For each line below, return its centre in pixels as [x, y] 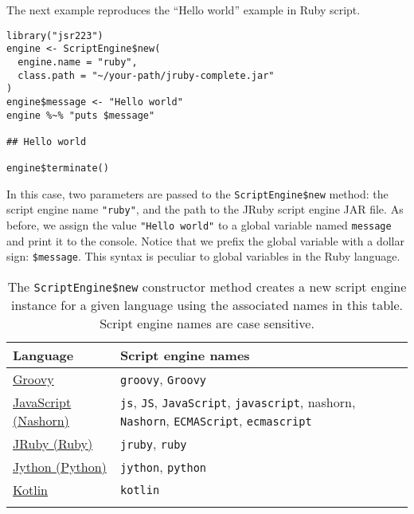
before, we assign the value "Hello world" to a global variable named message [199, 225]
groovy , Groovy [164, 379]
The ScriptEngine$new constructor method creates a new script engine [207, 287]
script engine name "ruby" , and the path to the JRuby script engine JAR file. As [205, 209]
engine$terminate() [58, 169]
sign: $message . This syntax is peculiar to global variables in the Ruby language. [203, 256]
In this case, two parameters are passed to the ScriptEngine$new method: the [197, 193]
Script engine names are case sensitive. [207, 324]
